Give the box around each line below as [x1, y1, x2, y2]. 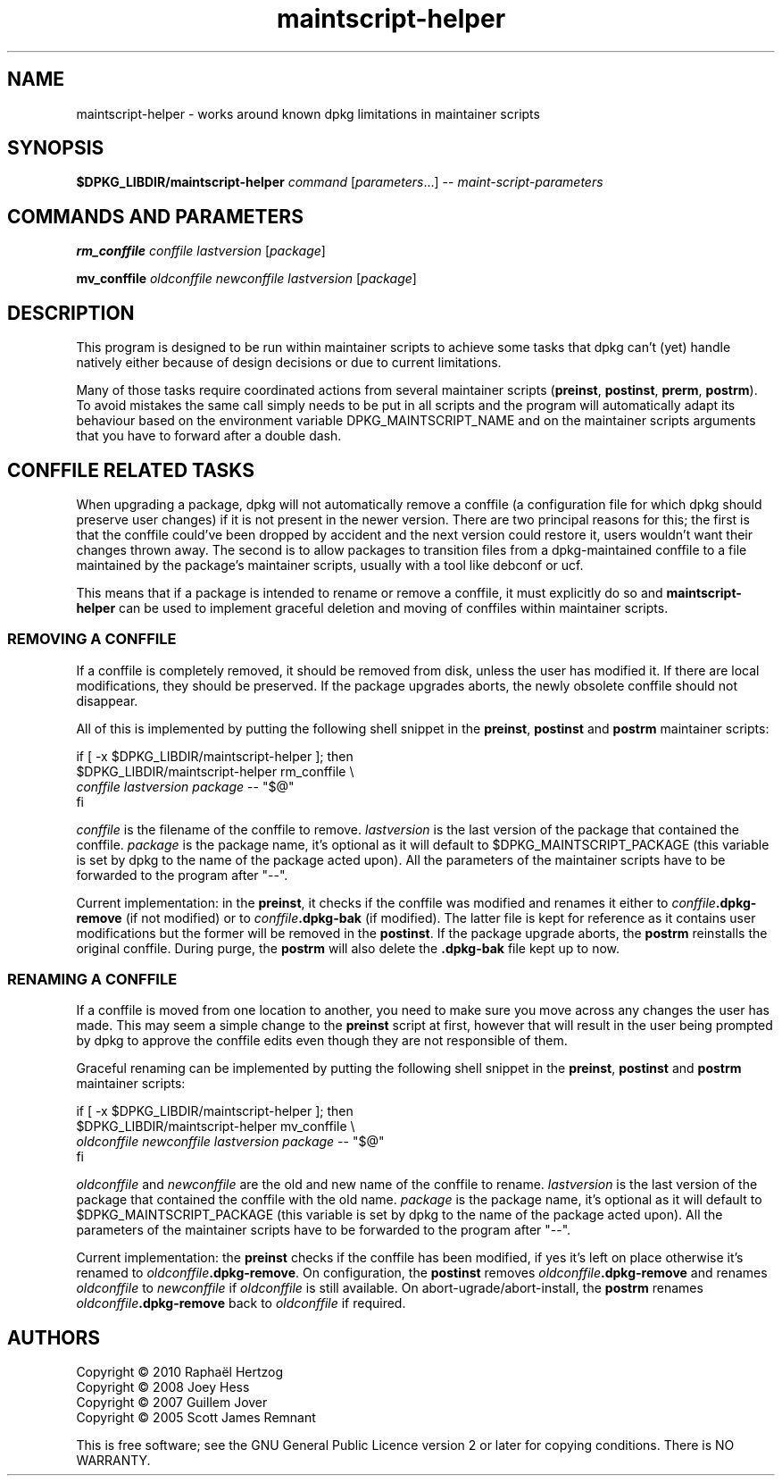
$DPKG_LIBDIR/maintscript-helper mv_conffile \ [76, 1119, 355, 1135]
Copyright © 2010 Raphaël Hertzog [76, 1364, 284, 1380]
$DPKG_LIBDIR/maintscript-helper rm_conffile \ [76, 763, 354, 779]
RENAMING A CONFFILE [7, 970, 178, 989]
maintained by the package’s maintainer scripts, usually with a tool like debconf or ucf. [76, 557, 584, 573]
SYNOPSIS [7, 137, 104, 160]
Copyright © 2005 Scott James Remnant [76, 1410, 316, 1426]
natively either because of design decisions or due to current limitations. [76, 355, 502, 371]
